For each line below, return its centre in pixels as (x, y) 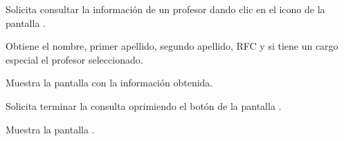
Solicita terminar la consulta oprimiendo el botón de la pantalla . (144, 105)
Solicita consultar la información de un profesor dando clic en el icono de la (165, 9)
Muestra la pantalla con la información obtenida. (109, 83)
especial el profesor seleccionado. (74, 59)
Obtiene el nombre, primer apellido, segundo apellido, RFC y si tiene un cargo (172, 46)
